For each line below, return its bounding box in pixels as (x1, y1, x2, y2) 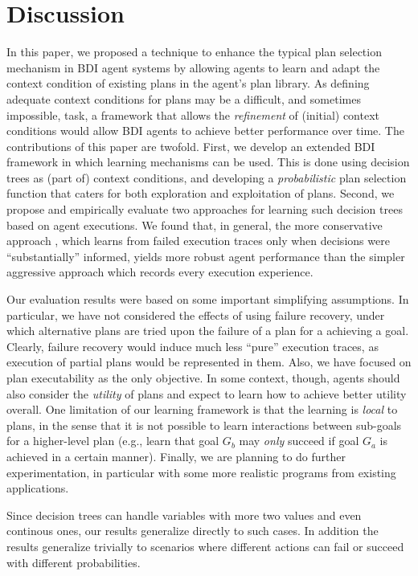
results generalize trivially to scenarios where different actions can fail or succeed (6, 537, 404, 554)
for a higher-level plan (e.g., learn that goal (6, 432, 219, 449)
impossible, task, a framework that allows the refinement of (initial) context (6, 106, 379, 123)
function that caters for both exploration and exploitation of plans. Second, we (6, 185, 395, 202)
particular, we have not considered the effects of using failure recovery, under (6, 306, 385, 323)
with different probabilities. (6, 554, 141, 570)
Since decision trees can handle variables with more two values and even (6, 506, 362, 523)
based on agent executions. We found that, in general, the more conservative (6, 216, 383, 233)
